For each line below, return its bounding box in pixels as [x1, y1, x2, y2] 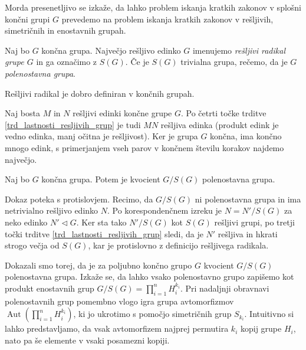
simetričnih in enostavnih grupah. [5, 24, 126, 37]
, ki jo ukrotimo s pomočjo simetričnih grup [73, 308, 232, 320]
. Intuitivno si [244, 308, 294, 320]
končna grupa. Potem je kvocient [41, 173, 160, 185]
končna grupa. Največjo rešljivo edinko [41, 44, 181, 56]
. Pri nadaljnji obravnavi [180, 282, 269, 294]
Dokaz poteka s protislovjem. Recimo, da [5, 192, 153, 205]
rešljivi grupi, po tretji [214, 215, 295, 228]
